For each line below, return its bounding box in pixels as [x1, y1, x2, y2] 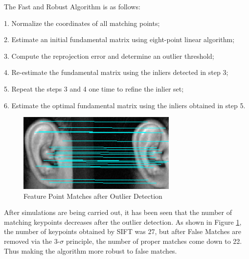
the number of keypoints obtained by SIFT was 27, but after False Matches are [4, 226, 241, 236]
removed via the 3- [4, 235, 60, 246]
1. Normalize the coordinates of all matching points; [4, 18, 160, 28]
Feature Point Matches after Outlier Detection [23, 190, 162, 201]
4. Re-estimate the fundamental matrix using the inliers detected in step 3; [4, 67, 228, 77]
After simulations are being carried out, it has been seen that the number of [4, 207, 232, 217]
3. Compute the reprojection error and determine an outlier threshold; [4, 50, 214, 61]
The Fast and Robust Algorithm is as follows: [4, 1, 140, 11]
